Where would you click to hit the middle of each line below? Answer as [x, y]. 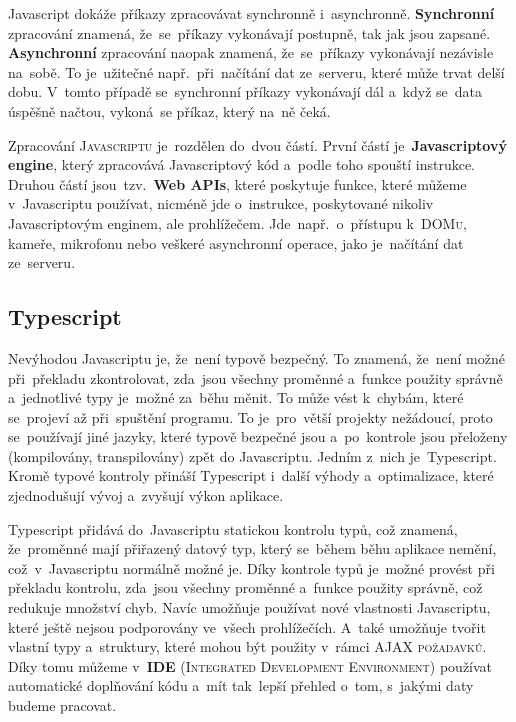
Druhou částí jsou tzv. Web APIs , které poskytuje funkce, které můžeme [237, 183]
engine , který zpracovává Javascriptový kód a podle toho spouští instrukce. [242, 164]
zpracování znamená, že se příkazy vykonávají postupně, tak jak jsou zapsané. [249, 32]
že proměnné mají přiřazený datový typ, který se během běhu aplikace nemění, [252, 548]
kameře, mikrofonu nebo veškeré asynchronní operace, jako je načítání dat [236, 242]
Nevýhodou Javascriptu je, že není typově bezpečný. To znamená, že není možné [256, 357]
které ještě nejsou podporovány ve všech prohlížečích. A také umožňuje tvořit [247, 626]
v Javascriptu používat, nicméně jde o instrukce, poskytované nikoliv [221, 203]
